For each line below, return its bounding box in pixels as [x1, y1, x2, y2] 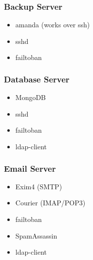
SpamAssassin [15, 230, 57, 240]
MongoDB [15, 92, 46, 102]
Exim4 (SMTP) [15, 181, 62, 191]
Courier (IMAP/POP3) [15, 198, 86, 208]
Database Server [4, 73, 70, 85]
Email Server [4, 162, 56, 174]
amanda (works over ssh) [15, 20, 90, 30]
